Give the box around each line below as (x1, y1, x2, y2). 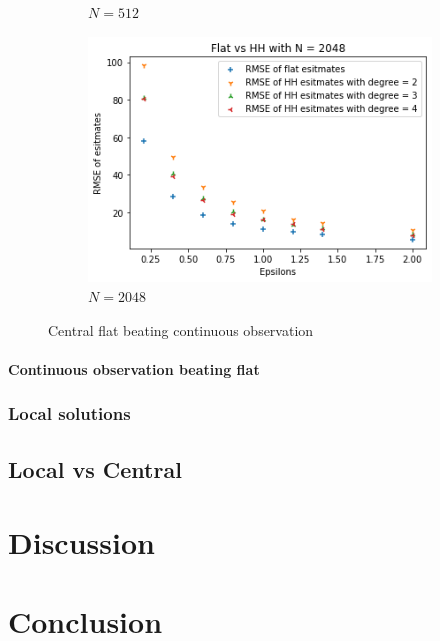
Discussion (8, 522, 155, 563)
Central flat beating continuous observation (48, 319, 314, 340)
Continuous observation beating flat (8, 358, 260, 379)
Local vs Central (8, 453, 182, 484)
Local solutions (8, 401, 131, 426)
